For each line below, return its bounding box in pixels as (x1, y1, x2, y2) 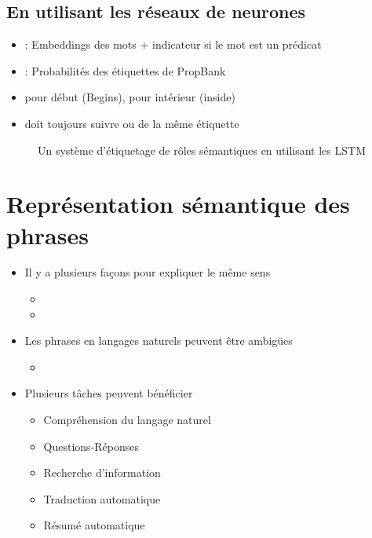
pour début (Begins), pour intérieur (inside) (24, 89, 235, 105)
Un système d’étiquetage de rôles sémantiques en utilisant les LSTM (38, 141, 366, 158)
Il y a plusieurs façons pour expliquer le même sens (24, 264, 271, 280)
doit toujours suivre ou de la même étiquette (24, 115, 239, 131)
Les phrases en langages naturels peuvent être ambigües (24, 332, 293, 349)
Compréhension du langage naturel (43, 412, 211, 428)
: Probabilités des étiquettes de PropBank (24, 62, 226, 79)
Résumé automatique (43, 517, 145, 533)
